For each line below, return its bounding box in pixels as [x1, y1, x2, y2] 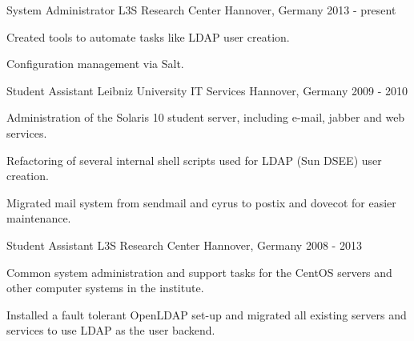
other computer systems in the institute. [6, 279, 204, 296]
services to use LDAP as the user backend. [6, 322, 215, 339]
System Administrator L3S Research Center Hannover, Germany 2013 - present [6, 2, 396, 18]
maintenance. [6, 210, 71, 227]
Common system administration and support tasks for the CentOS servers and [6, 263, 392, 280]
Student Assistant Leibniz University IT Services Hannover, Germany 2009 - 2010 [6, 82, 408, 98]
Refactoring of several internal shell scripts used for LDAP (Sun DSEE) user [6, 151, 382, 168]
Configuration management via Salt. [6, 55, 184, 72]
